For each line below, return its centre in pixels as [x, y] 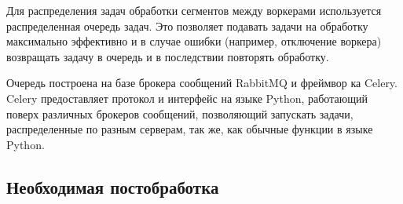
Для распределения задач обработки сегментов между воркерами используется [194, 10]
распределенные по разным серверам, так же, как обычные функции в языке [190, 129]
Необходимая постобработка [113, 186]
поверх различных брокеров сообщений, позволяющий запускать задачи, [180, 113]
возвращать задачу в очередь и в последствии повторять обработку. [168, 56]
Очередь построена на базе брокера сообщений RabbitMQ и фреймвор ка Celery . [202, 83]
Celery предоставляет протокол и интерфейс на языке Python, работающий [187, 98]
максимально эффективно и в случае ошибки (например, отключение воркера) [194, 41]
